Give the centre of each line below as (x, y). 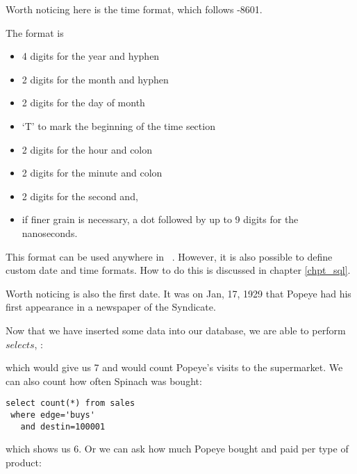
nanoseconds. (50, 232)
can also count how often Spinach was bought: (104, 381)
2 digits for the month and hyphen (95, 79)
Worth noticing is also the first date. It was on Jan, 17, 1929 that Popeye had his (178, 293)
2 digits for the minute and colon (92, 173)
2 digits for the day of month (83, 103)
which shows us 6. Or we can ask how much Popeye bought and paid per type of (177, 449)
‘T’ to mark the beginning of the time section (118, 125)
